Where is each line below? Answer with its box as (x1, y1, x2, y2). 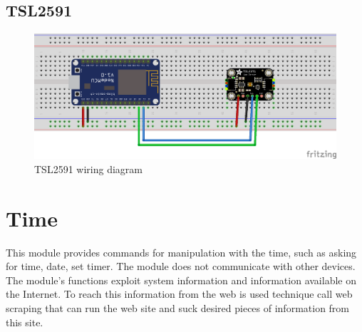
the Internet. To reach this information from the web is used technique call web (6, 286, 353, 301)
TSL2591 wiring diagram (34, 161, 143, 176)
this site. (6, 314, 43, 329)
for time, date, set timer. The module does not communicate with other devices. (6, 259, 356, 274)
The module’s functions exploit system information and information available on (6, 272, 356, 287)
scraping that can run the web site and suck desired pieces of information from (6, 301, 350, 316)
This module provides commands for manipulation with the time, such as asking (6, 244, 357, 259)
